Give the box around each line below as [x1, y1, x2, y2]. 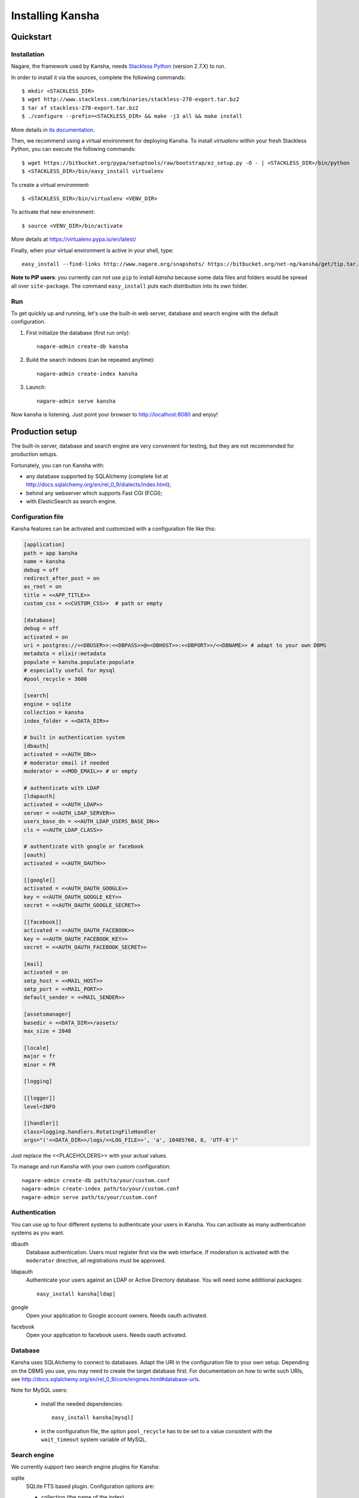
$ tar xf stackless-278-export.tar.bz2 [22, 104, 139, 111]
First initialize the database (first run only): [26, 329, 130, 336]
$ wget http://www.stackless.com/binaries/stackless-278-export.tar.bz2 [22, 96, 239, 103]
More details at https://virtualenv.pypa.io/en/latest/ [11, 235, 136, 243]
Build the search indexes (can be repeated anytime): [26, 357, 155, 364]
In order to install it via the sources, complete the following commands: [11, 74, 186, 81]
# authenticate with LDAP [23, 784, 100, 791]
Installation [11, 50, 45, 58]
